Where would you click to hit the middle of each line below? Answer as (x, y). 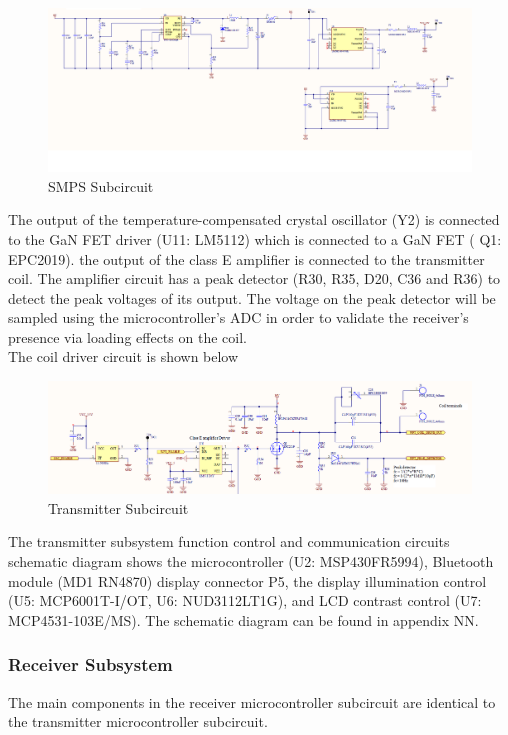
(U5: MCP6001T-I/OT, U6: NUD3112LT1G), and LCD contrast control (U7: (245, 600)
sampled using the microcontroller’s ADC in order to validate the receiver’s (238, 317)
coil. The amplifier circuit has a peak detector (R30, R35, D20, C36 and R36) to (254, 278)
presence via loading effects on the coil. (127, 336)
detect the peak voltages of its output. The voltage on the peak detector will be (252, 297)
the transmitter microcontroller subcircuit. (138, 721)
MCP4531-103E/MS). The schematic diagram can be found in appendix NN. (243, 619)
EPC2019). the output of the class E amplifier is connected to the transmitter (246, 258)
